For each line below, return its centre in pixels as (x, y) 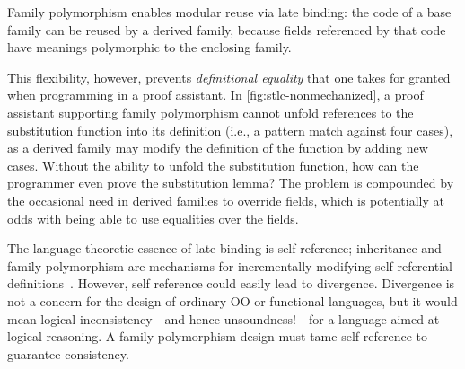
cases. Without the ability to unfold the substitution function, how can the (213, 165)
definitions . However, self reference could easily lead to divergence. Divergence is (231, 283)
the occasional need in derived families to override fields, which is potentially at (226, 200)
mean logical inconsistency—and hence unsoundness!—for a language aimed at (224, 318)
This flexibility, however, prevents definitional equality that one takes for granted (229, 77)
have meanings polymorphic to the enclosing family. (149, 47)
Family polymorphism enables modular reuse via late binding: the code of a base (229, 12)
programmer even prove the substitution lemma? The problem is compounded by (231, 183)
